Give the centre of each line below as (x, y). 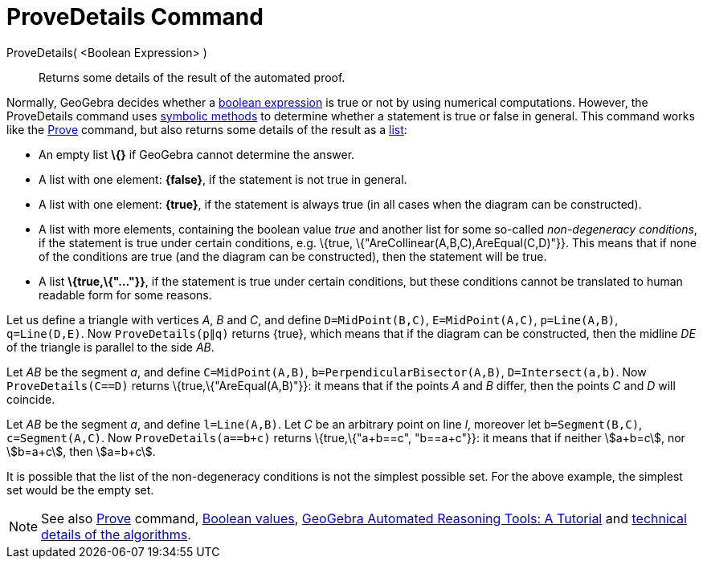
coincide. (31, 399)
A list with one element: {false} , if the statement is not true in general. (223, 179)
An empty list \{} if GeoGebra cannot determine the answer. (197, 154)
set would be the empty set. (80, 490)
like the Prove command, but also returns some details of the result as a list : (207, 129)
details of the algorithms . (116, 534)
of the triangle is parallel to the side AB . (110, 347)
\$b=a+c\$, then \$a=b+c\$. (81, 451)
